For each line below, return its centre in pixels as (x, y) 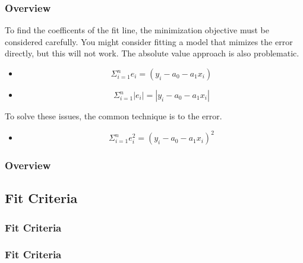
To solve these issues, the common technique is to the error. (113, 116)
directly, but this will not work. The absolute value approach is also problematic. (152, 53)
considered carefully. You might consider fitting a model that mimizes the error (149, 41)
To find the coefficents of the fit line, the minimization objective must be (137, 30)
